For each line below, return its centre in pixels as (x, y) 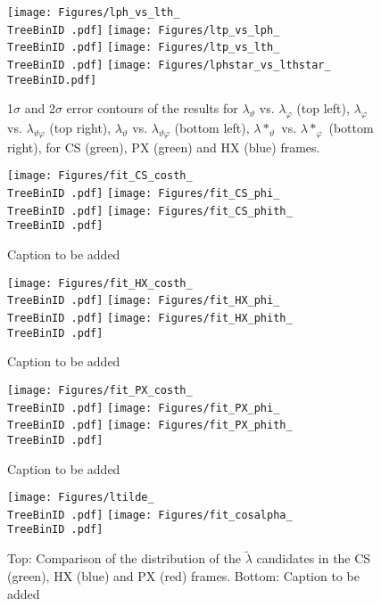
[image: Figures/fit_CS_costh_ (100, 176)
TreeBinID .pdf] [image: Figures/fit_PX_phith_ (150, 426)
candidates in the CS (314, 558)
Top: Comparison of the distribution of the (124, 558)
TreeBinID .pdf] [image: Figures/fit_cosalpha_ (150, 515)
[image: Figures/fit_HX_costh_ (100, 283)
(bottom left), (212, 128)
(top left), (323, 108)
